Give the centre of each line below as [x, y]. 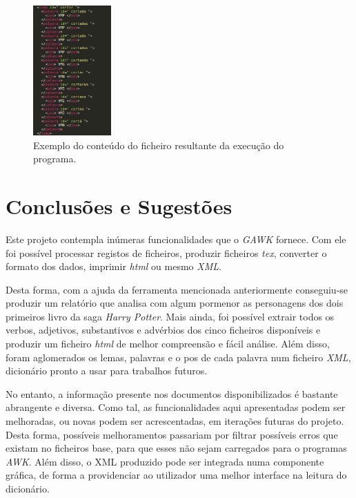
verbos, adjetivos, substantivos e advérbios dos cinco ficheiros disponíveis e [163, 330]
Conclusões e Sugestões [119, 205]
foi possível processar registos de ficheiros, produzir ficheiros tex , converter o [166, 252]
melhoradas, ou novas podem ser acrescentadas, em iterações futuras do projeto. [175, 421]
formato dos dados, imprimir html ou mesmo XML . [113, 266]
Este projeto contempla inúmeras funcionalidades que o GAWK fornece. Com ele [176, 239]
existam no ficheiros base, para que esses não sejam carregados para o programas [176, 448]
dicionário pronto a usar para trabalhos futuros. [107, 371]
